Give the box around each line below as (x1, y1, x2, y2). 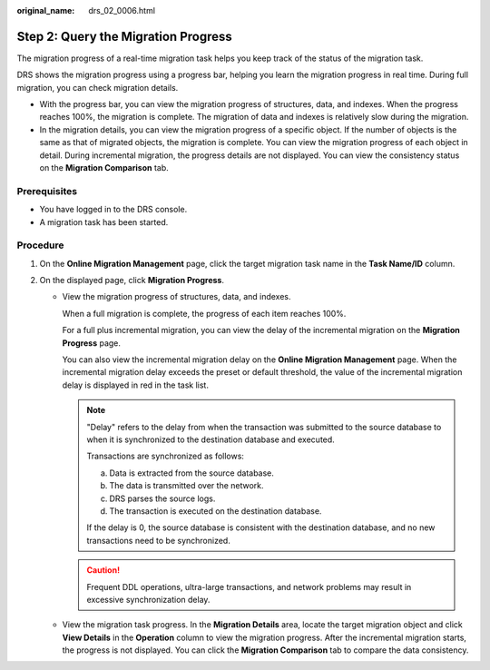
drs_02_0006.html (88, 5, 156, 15)
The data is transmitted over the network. (109, 480, 264, 491)
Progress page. (62, 337, 122, 349)
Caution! (86, 565, 121, 576)
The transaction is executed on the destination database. (109, 505, 322, 517)
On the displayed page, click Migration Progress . (39, 275, 224, 286)
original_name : (16, 5, 75, 15)
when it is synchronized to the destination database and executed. (86, 434, 335, 445)
